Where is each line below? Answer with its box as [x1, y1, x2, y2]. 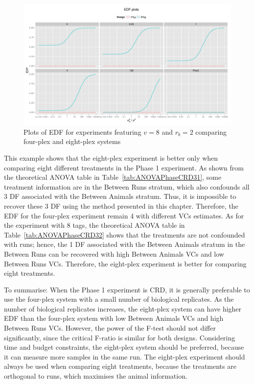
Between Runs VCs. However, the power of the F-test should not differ [4, 323, 216, 333]
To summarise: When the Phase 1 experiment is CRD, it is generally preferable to [4, 284, 250, 294]
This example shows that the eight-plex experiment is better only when [4, 152, 218, 163]
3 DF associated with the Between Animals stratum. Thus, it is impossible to [4, 191, 236, 201]
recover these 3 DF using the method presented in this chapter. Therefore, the [4, 200, 238, 211]
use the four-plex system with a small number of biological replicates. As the [4, 294, 234, 304]
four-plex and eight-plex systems [23, 136, 121, 146]
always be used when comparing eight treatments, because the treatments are [4, 361, 236, 371]
